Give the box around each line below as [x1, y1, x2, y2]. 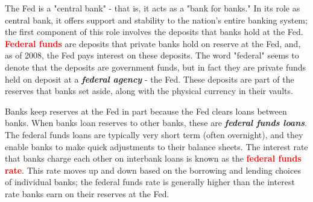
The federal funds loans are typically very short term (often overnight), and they [5, 128, 303, 140]
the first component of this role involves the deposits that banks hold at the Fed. [5, 25, 303, 38]
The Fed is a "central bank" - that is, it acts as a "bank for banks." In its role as [5, 2, 300, 14]
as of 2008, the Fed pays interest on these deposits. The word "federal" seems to [5, 49, 299, 62]
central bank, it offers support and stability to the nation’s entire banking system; [5, 13, 308, 26]
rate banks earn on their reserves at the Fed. [5, 187, 169, 200]
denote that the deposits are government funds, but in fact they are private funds [5, 60, 306, 73]
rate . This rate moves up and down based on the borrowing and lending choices [5, 163, 301, 176]
